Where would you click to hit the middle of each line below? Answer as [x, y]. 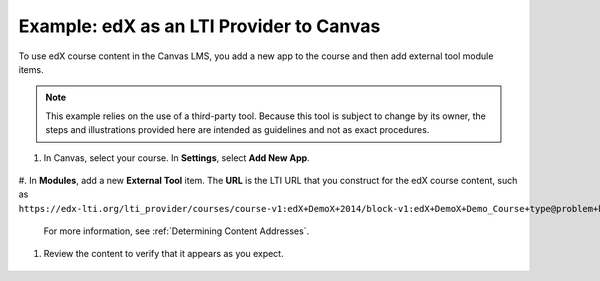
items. [31, 69]
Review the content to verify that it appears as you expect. [163, 254]
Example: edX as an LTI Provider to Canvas [199, 26]
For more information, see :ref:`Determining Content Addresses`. [176, 231]
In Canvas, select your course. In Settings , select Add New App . [176, 157]
